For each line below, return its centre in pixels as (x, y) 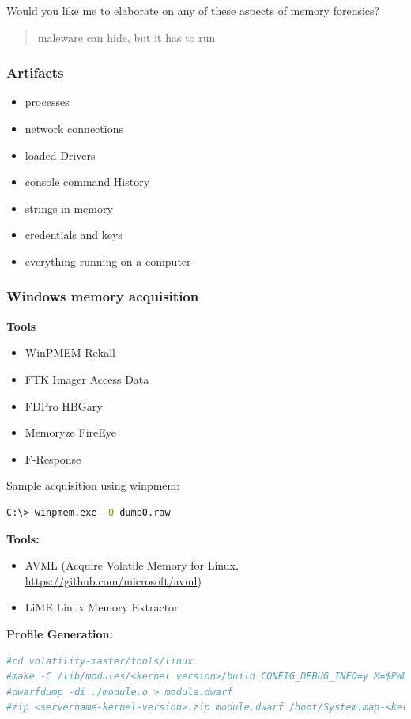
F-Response (53, 458)
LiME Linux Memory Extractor (102, 607)
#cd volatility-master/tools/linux (100, 661)
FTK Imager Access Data (87, 378)
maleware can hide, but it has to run (126, 37)
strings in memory (69, 208)
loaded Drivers (60, 155)
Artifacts (35, 72)
